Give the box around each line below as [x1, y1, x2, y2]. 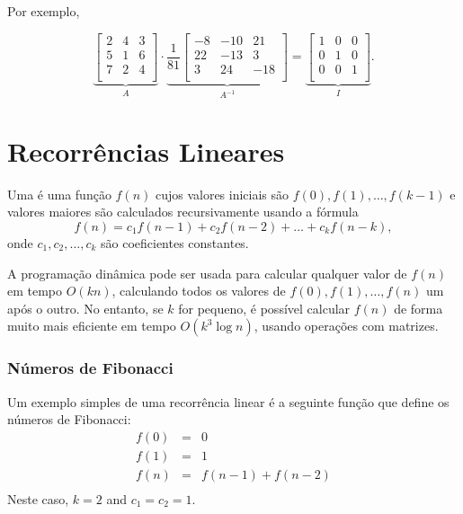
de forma [394, 298, 443, 317]
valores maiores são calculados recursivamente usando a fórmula [7, 202, 359, 221]
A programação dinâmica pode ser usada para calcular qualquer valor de [7, 263, 407, 282]
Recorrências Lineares [7, 132, 285, 169]
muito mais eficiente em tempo [7, 316, 176, 335]
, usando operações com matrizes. [254, 316, 439, 335]
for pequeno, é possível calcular [178, 298, 351, 317]
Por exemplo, [7, 2, 80, 20]
